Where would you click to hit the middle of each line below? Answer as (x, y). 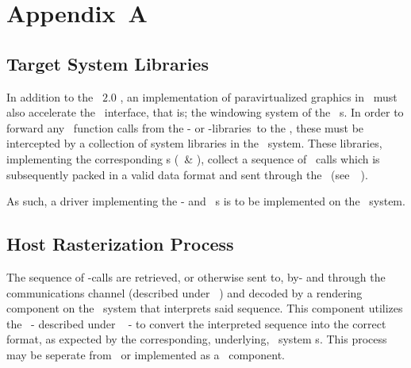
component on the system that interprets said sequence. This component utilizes (205, 308)
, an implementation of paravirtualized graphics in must (259, 96)
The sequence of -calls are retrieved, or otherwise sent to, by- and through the (196, 276)
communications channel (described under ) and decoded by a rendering (184, 292)
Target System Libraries (108, 63)
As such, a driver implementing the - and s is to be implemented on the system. (206, 201)
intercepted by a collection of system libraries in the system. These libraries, (194, 143)
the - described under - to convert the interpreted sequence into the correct (196, 323)
